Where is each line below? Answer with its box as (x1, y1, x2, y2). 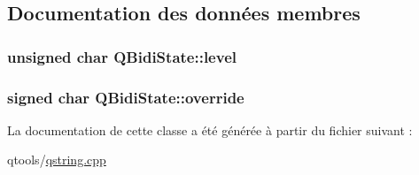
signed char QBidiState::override (7, 86, 244, 108)
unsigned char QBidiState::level (7, 45, 237, 67)
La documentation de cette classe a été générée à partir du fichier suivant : (7, 120, 413, 139)
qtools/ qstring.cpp (7, 150, 106, 169)
